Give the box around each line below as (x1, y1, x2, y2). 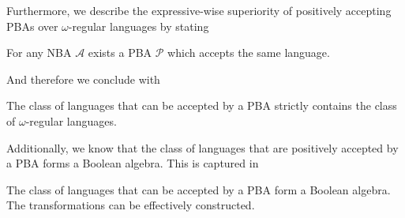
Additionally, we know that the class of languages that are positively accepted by (6, 139, 399, 156)
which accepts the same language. (167, 44, 330, 61)
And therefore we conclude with (6, 70, 160, 87)
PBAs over (6, 17, 58, 34)
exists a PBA (88, 44, 152, 61)
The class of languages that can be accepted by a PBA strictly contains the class (6, 97, 397, 114)
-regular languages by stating (68, 17, 209, 34)
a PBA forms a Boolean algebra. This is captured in (6, 155, 259, 171)
